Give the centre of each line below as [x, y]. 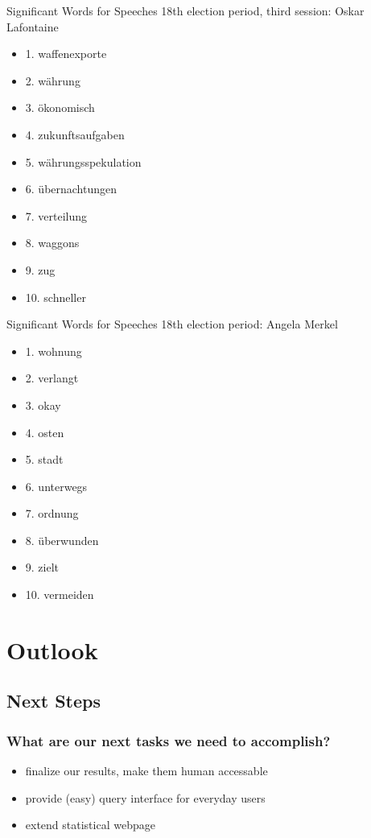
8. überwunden [62, 540]
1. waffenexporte [66, 54]
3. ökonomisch [60, 107]
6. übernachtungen [71, 189]
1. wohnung [54, 351]
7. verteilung [56, 215]
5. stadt [44, 459]
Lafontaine [33, 26]
